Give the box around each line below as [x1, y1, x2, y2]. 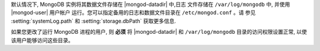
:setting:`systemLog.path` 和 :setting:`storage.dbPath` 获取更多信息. [11, 17, 176, 24]
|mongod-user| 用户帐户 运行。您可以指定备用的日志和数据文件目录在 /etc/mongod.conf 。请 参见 [11, 9, 256, 16]
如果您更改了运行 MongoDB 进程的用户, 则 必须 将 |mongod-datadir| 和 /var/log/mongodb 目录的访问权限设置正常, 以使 [11, 28, 308, 36]
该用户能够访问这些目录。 [11, 36, 73, 44]
